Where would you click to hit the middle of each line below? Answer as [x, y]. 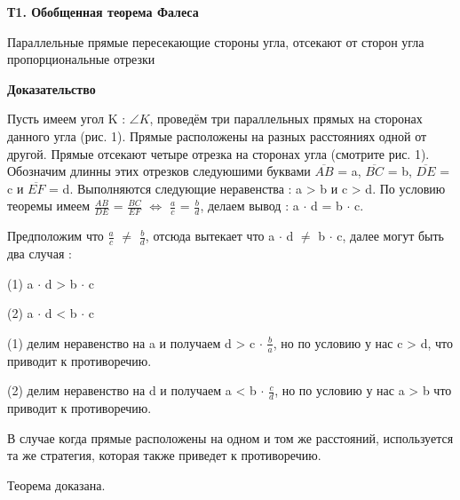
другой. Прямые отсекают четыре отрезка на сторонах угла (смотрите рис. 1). [218, 153]
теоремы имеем [49, 206]
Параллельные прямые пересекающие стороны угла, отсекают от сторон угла [216, 41]
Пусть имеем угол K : [67, 119]
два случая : [40, 253]
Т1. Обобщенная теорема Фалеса [103, 12]
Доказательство [52, 88]
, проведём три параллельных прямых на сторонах [286, 119]
